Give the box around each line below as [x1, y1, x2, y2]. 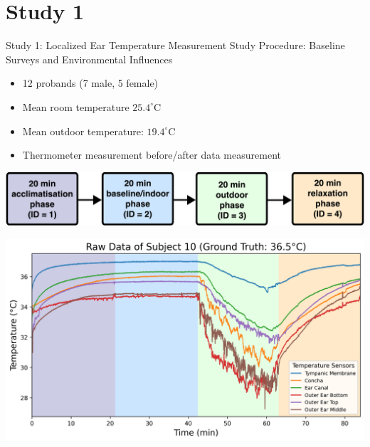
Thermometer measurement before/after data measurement [22, 147, 281, 162]
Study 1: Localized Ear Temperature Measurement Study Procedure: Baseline [6, 38, 345, 53]
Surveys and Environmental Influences [6, 51, 173, 66]
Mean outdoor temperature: [22, 123, 144, 138]
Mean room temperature [22, 99, 129, 114]
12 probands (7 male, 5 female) [22, 75, 159, 90]
